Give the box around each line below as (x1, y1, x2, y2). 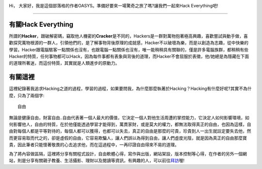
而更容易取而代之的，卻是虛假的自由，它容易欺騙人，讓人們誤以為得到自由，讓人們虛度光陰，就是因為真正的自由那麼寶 (9, 135, 247, 141)
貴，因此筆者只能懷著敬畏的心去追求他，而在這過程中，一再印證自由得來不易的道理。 (9, 142, 179, 148)
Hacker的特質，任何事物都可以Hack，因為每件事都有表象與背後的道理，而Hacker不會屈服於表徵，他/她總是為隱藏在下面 (9, 53, 249, 59)
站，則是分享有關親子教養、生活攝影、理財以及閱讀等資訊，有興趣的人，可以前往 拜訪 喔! (9, 157, 185, 163)
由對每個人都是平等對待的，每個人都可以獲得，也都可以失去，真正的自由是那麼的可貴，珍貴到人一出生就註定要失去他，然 (9, 128, 251, 134)
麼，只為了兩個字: (9, 92, 45, 98)
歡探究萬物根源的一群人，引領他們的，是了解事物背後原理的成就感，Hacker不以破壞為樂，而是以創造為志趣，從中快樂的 (9, 40, 249, 46)
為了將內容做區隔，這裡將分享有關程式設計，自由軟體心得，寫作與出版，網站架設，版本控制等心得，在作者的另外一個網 (9, 151, 247, 156)
